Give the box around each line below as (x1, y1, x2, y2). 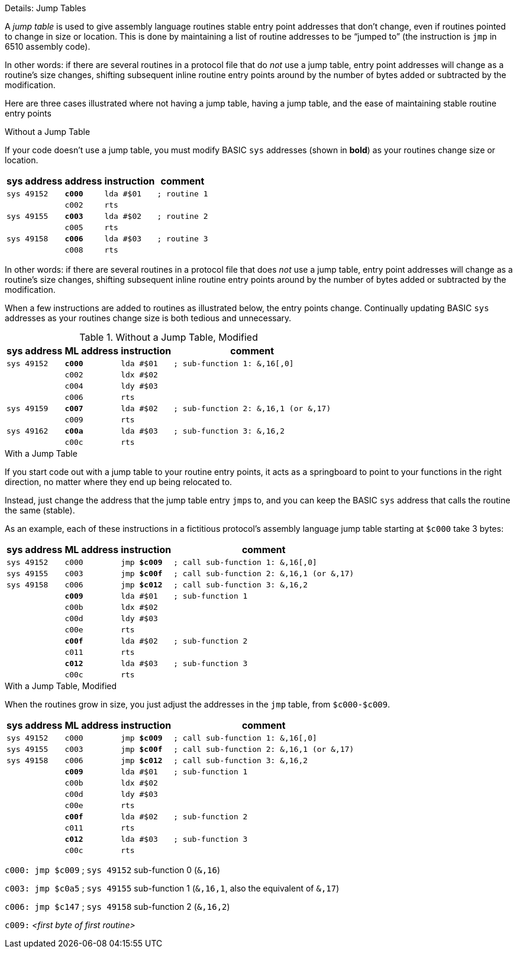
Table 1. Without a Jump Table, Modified (79, 331, 258, 343)
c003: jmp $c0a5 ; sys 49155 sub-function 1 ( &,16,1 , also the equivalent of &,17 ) (5, 883, 340, 893)
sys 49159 (7, 404, 49, 413)
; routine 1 (157, 189, 208, 198)
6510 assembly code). (5, 41, 91, 51)
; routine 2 (157, 212, 208, 221)
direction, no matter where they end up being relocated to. (5, 477, 232, 487)
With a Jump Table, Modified (5, 681, 117, 691)
